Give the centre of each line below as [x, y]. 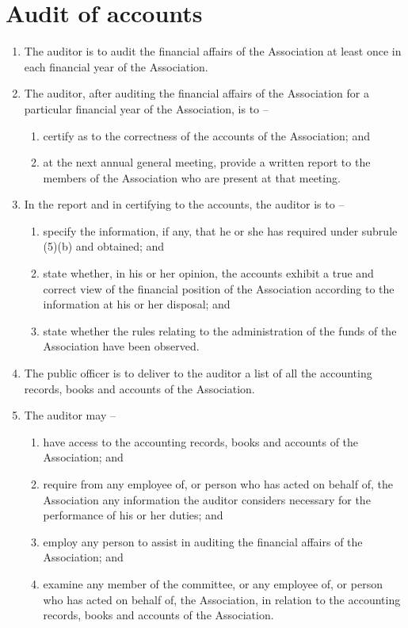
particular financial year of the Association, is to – [146, 108]
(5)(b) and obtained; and [104, 246]
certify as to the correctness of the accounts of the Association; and [206, 135]
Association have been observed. [121, 346]
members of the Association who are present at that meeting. [192, 177]
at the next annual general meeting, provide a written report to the [207, 162]
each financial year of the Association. [116, 66]
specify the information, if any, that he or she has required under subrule [220, 230]
